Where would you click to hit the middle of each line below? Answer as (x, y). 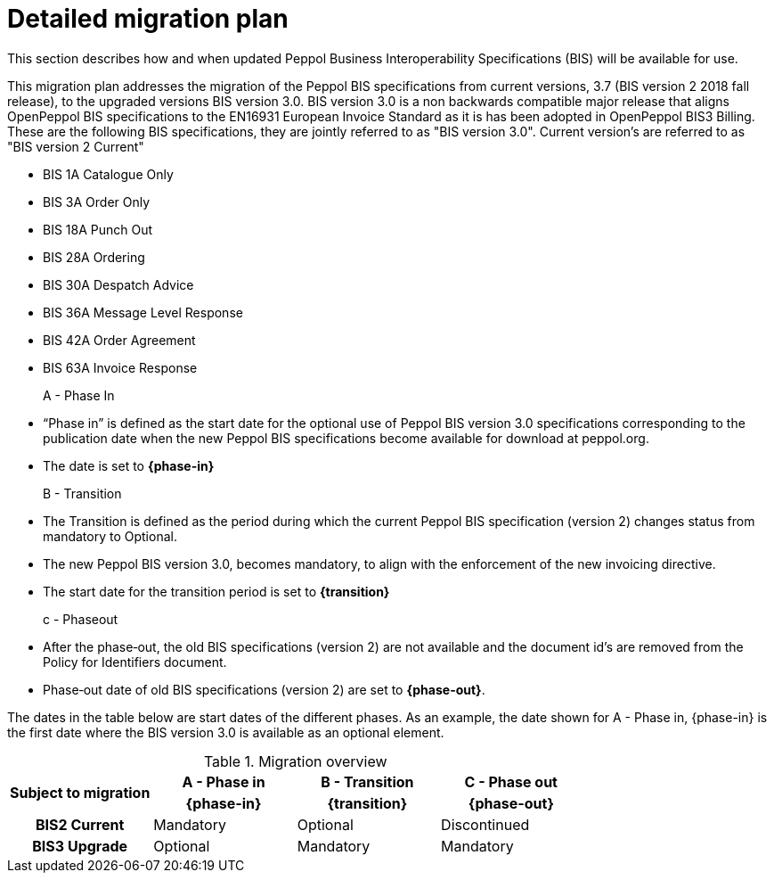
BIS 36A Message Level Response (143, 312)
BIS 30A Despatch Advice (118, 284)
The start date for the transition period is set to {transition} (216, 591)
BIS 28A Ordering (94, 257)
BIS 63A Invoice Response (120, 367)
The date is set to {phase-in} (129, 465)
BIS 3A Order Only (97, 201)
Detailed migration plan (148, 19)
